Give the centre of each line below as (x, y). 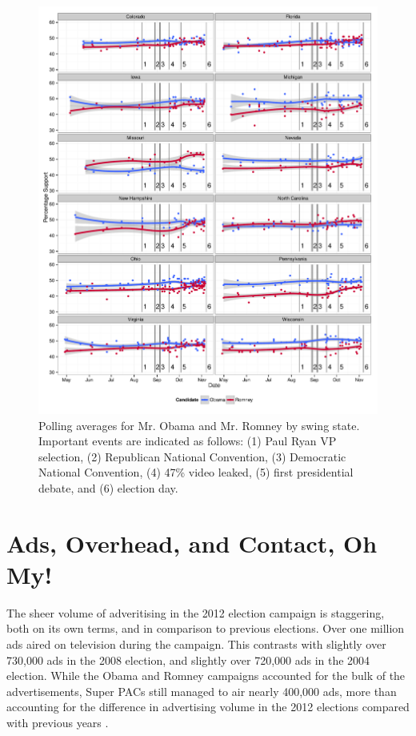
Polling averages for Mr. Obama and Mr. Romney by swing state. (199, 425)
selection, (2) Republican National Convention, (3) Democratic (192, 456)
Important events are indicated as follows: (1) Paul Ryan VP (188, 441)
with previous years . (58, 723)
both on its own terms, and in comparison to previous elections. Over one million (206, 628)
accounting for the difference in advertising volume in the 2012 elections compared (208, 707)
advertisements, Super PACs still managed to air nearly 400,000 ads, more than (202, 691)
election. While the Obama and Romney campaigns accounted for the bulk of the (206, 676)
